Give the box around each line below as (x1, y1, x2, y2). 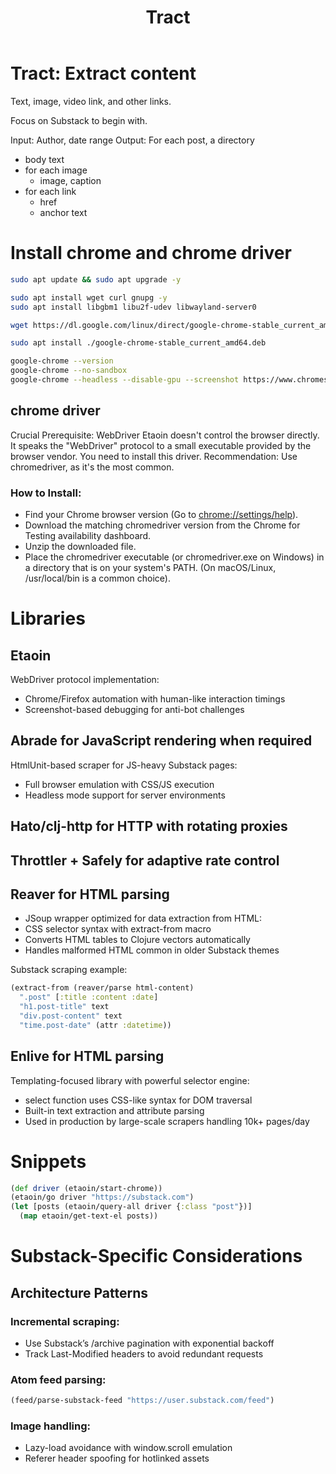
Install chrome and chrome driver (10, 242, 292, 265)
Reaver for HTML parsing (10, 886, 170, 903)
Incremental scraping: (10, 1314, 120, 1328)
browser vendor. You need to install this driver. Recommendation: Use (10, 450, 298, 462)
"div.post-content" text (19, 1011, 123, 1021)
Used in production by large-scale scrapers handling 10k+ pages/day (24, 1115, 310, 1127)
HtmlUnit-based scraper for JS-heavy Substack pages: (10, 759, 238, 771)
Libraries (10, 607, 86, 630)
